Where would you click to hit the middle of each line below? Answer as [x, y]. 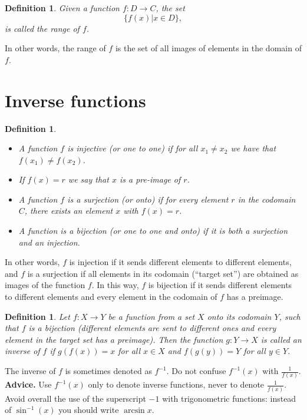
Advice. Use [28, 384]
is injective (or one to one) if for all [133, 148]
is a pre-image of [150, 179]
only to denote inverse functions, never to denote [176, 384]
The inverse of [30, 371]
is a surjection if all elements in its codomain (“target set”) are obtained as [163, 273]
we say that [88, 179]
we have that [253, 148]
